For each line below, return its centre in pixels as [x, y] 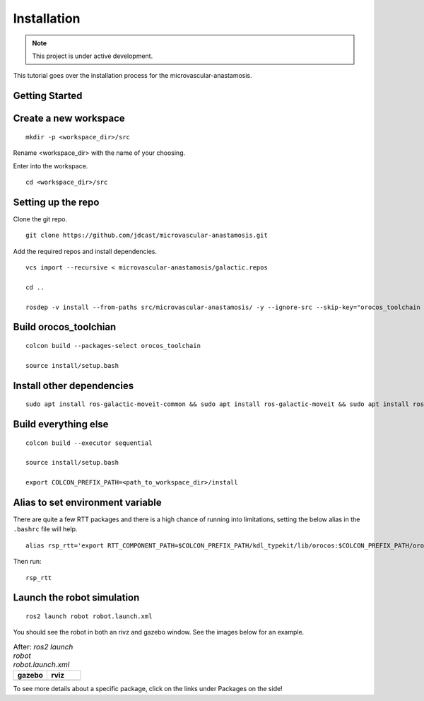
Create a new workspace [69, 118]
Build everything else [61, 424]
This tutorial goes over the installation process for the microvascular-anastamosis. [132, 76]
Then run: [27, 562]
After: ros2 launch [43, 647]
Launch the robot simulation [76, 598]
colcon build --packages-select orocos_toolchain [113, 346]
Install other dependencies [73, 386]
